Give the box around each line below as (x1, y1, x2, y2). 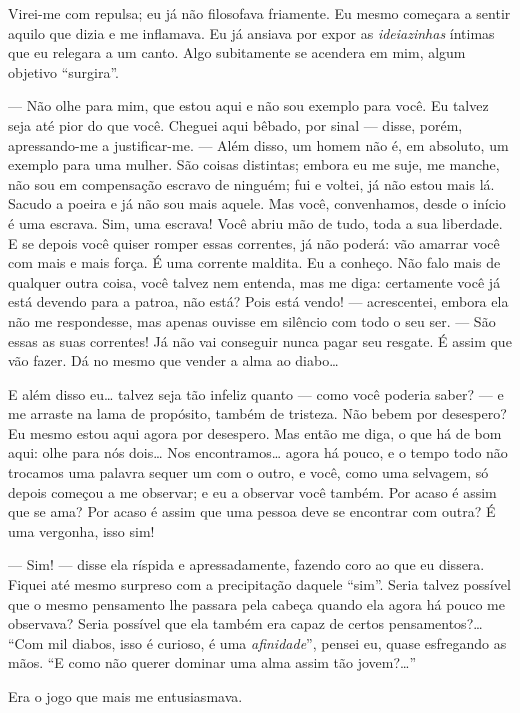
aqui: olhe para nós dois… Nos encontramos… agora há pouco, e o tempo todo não (8, 442, 508, 463)
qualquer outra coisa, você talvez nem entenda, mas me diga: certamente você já (8, 271, 501, 292)
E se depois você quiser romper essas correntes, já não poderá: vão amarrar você (8, 232, 500, 253)
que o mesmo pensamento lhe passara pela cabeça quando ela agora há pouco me (8, 593, 505, 614)
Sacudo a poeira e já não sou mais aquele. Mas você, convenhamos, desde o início (8, 193, 506, 214)
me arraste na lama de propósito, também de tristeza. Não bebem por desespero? (8, 403, 507, 424)
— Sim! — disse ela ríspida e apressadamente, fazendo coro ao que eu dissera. (8, 554, 485, 575)
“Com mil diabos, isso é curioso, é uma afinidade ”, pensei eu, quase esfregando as (8, 632, 507, 653)
